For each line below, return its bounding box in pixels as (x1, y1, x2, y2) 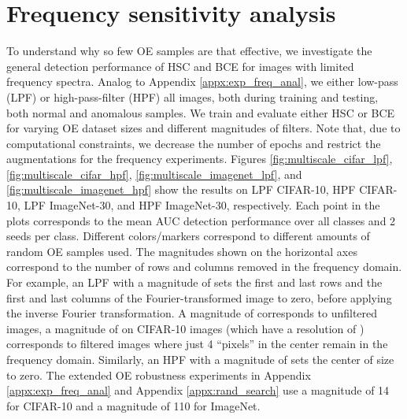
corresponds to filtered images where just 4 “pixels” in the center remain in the (6, 336, 388, 352)
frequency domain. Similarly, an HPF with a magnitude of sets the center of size (6, 351, 394, 367)
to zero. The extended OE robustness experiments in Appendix (6, 366, 311, 383)
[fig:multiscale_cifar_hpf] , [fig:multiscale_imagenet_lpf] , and (6, 165, 302, 182)
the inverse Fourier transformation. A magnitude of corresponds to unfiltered (6, 305, 378, 321)
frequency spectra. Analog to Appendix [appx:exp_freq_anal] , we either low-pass (6, 73, 398, 90)
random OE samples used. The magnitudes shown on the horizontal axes (6, 243, 357, 259)
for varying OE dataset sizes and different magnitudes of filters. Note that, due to (6, 120, 401, 136)
